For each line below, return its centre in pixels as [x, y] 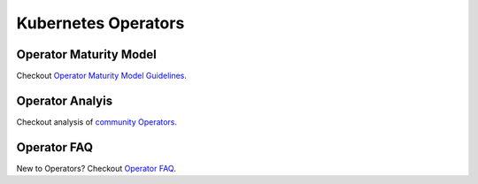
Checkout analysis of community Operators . [96, 122]
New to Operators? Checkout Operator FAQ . [96, 168]
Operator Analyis [65, 100]
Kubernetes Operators [100, 23]
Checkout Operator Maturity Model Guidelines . [102, 76]
